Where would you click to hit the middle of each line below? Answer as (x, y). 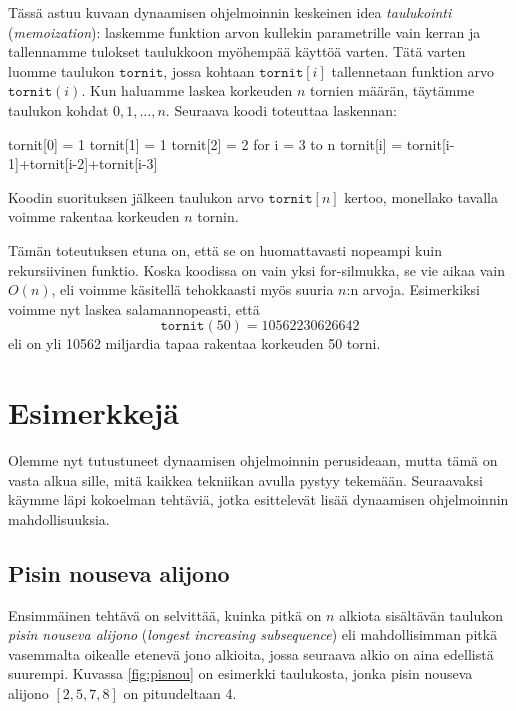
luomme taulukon (61, 70)
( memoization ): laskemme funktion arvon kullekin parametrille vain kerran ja (244, 31)
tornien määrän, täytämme (392, 90)
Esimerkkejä (93, 412)
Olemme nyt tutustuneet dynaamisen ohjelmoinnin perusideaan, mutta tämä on (253, 460)
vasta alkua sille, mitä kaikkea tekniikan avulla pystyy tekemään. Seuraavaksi (245, 479)
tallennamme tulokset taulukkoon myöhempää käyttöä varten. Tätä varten (237, 51)
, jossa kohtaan (209, 70)
